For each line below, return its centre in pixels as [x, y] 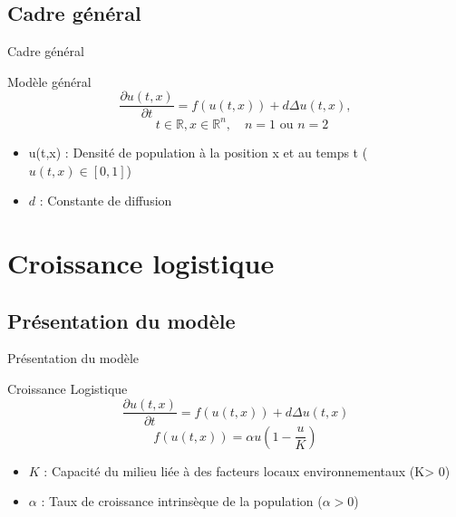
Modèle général [49, 81]
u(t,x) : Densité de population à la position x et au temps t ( [198, 152]
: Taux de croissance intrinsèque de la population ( [182, 501]
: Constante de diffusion [106, 201]
